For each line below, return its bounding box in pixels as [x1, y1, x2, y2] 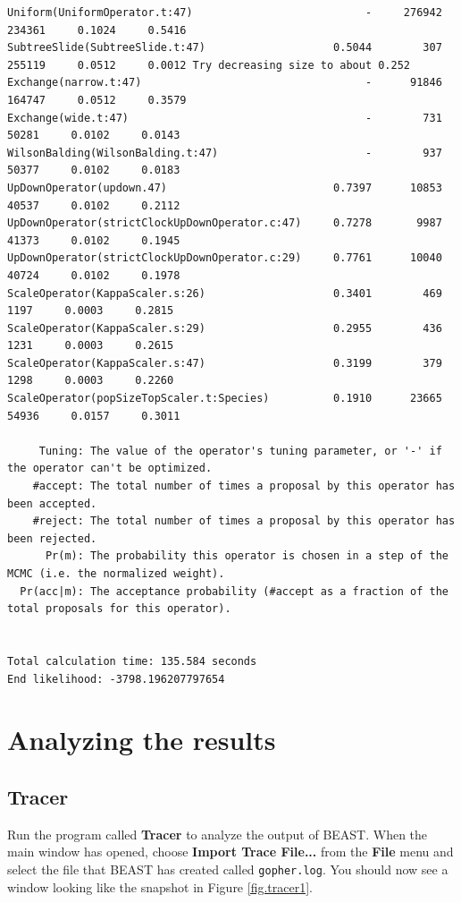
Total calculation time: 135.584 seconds [7, 654, 257, 668]
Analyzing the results [7, 721, 276, 758]
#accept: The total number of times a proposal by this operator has [32, 480, 456, 493]
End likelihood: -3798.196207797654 [7, 672, 225, 686]
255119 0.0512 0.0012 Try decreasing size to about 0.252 [7, 58, 411, 72]
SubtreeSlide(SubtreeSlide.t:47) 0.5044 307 [7, 41, 442, 55]
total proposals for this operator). [7, 602, 231, 616]
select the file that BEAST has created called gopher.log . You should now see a [7, 859, 448, 878]
